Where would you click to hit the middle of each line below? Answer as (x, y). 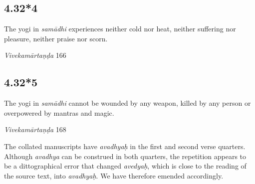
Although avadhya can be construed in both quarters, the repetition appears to (125, 156)
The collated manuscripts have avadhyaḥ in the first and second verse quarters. (125, 146)
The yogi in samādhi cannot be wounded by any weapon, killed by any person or (127, 103)
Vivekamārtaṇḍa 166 (35, 55)
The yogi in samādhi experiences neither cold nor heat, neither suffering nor (120, 29)
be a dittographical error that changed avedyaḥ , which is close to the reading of (125, 166)
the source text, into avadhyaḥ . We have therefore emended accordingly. (114, 175)
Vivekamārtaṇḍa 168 (35, 129)
